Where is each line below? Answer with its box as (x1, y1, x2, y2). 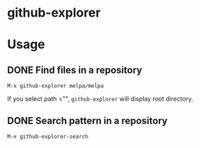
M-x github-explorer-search (7, 133, 89, 140)
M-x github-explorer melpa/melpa (7, 83, 104, 89)
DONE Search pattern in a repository (7, 114, 168, 126)
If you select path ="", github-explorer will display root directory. (7, 95, 193, 103)
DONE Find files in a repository (7, 64, 142, 76)
